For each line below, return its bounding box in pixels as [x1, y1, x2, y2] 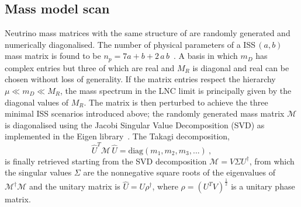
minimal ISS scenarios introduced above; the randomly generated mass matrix [5, 107, 285, 120]
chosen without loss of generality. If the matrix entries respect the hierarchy [5, 73, 276, 85]
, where [152, 180, 178, 192]
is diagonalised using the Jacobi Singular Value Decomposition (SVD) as [5, 118, 265, 131]
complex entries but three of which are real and [5, 61, 175, 73]
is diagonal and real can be [192, 61, 289, 73]
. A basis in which [173, 50, 238, 62]
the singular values [5, 166, 72, 178]
